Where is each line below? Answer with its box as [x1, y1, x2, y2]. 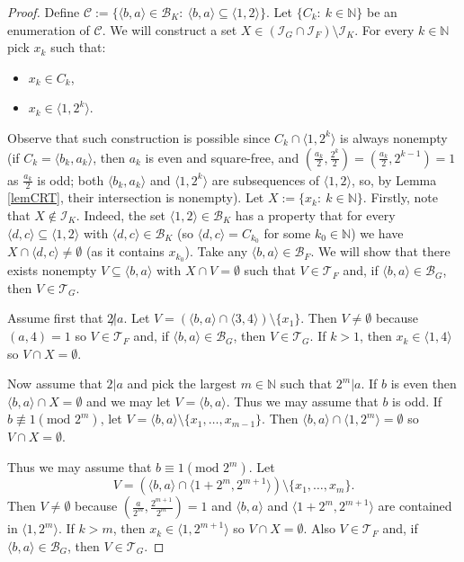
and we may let [86, 391, 171, 410]
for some [263, 223, 311, 242]
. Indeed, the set [76, 205, 166, 224]
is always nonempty [340, 128, 448, 147]
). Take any [184, 242, 248, 261]
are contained [378, 496, 452, 515]
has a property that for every [235, 205, 396, 224]
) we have [351, 223, 404, 242]
